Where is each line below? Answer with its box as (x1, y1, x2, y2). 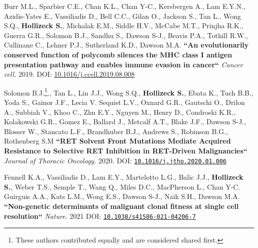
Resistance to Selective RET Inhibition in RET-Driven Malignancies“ (4, 145, 248, 155)
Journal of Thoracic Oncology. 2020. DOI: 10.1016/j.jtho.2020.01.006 (4, 155, 227, 165)
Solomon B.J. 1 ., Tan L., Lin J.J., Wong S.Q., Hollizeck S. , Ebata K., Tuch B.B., (4, 86, 254, 98)
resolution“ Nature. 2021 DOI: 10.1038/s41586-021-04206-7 (4, 210, 196, 221)
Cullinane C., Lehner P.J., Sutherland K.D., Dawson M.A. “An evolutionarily (4, 40, 249, 50)
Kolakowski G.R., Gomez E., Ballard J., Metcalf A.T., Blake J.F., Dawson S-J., (4, 116, 246, 127)
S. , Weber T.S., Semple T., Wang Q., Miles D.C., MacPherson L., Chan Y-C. (4, 181, 240, 192)
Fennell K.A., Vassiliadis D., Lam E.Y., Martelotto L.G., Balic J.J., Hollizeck (4, 172, 244, 182)
